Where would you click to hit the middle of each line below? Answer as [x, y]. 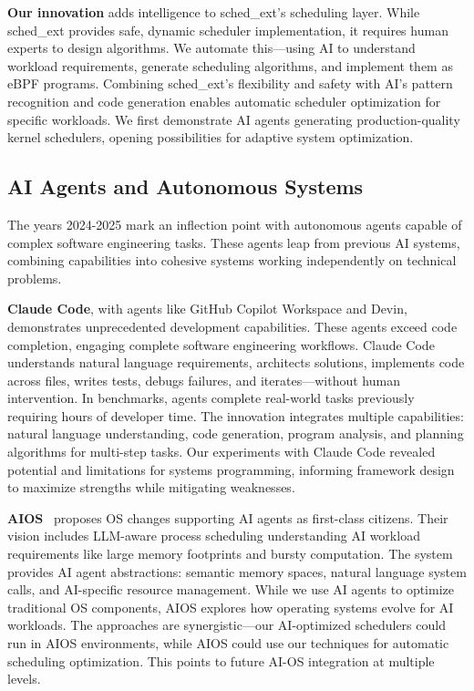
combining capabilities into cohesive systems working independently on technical [232, 260]
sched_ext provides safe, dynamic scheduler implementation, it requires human [228, 30]
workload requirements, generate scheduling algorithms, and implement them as [230, 65]
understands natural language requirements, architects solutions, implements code [236, 362]
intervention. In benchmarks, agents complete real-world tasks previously [211, 398]
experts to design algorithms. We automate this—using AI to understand [211, 48]
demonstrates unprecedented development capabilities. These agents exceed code [232, 326]
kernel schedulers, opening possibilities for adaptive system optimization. [211, 137]
